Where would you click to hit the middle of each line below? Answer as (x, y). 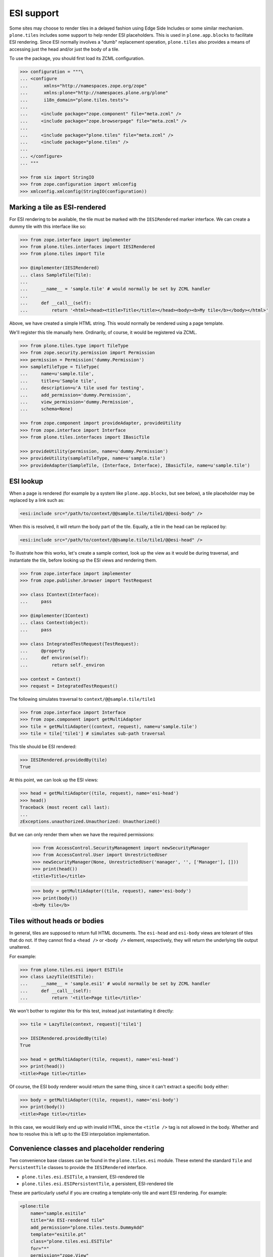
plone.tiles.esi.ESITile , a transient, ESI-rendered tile (83, 1177)
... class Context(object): (54, 623)
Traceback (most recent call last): (65, 807)
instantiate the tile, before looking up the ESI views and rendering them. (83, 560)
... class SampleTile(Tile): (56, 275)
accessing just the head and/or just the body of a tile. (64, 49)
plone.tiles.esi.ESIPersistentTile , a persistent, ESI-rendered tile (98, 1184)
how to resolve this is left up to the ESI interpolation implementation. (80, 1134)
